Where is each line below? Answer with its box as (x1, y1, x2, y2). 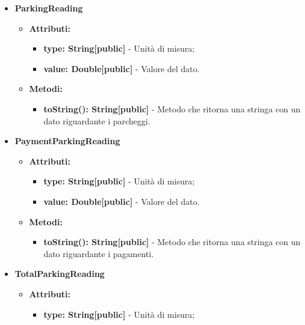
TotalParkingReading (14, 267, 105, 280)
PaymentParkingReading (14, 135, 120, 147)
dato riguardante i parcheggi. (43, 114, 150, 127)
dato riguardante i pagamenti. (43, 247, 154, 260)
